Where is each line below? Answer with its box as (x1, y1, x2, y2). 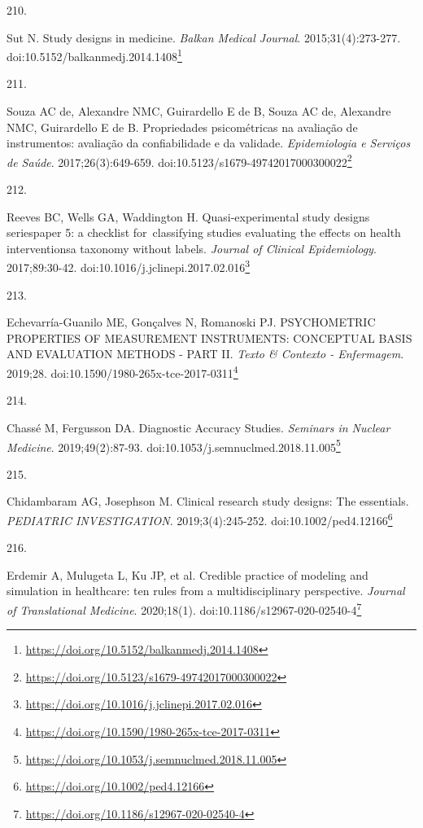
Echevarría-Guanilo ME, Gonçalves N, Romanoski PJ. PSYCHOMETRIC (7, 313, 376, 331)
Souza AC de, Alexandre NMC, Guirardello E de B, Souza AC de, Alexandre (7, 103, 391, 120)
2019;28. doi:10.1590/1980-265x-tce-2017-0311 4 (7, 362, 238, 381)
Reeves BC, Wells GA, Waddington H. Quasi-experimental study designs (7, 208, 370, 225)
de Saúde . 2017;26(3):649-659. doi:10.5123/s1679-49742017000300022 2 (7, 151, 352, 170)
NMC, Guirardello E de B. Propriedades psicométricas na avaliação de (7, 118, 358, 135)
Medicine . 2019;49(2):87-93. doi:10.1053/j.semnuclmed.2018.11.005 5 (7, 436, 341, 455)
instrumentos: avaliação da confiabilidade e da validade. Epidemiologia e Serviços (7, 134, 411, 151)
